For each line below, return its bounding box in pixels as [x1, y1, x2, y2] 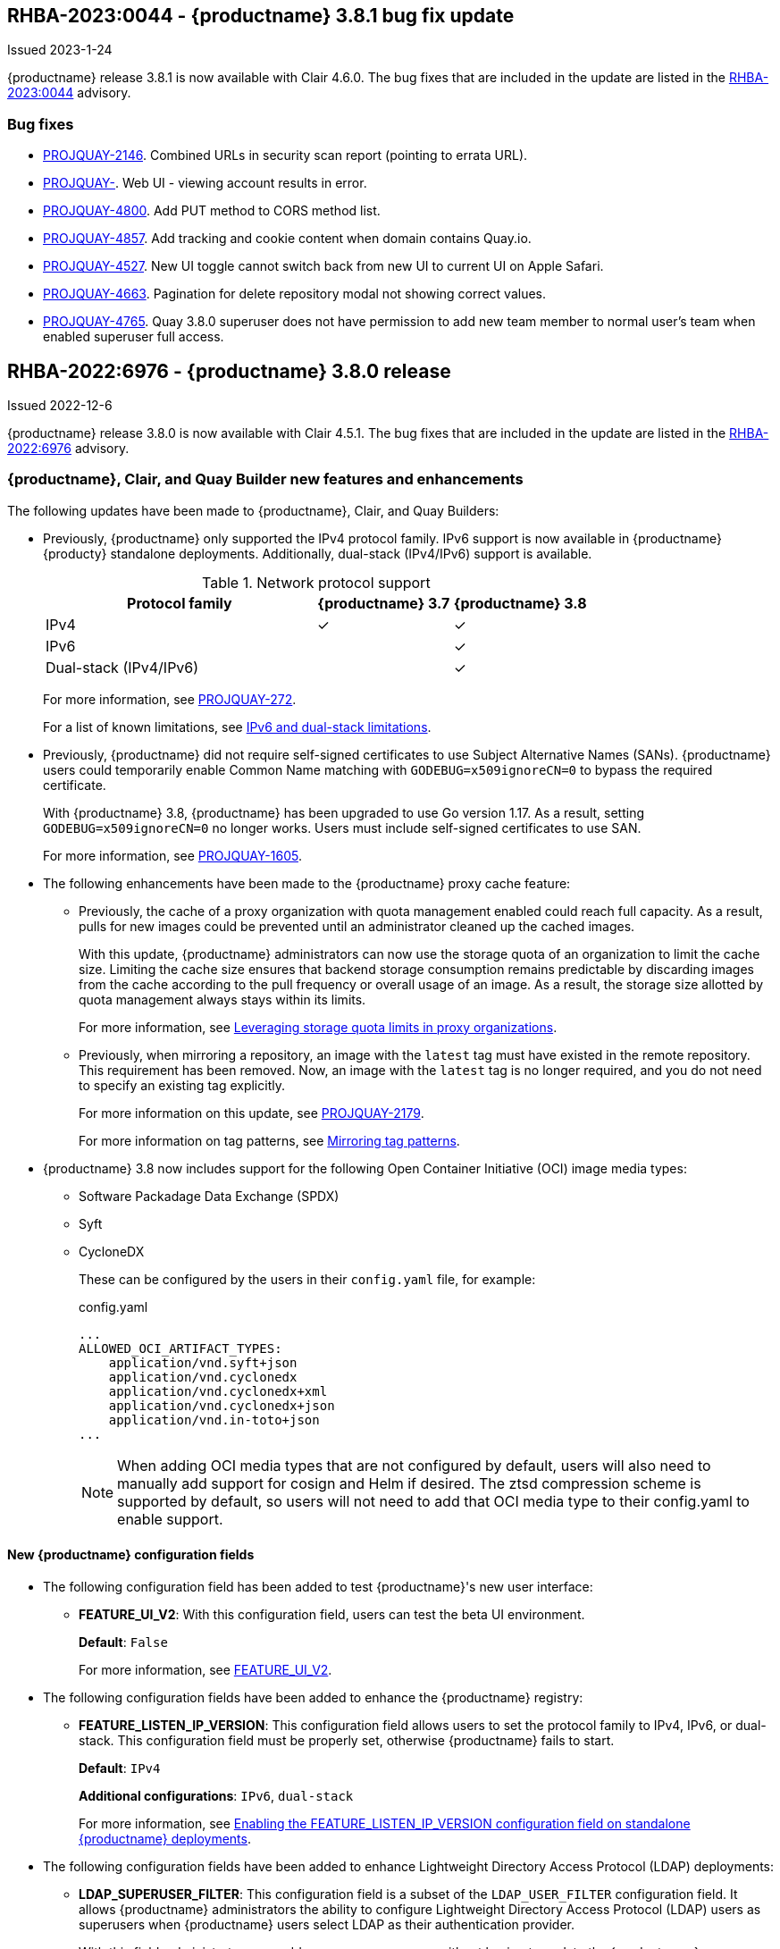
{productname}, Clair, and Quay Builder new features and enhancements [7, 470, 524, 489]
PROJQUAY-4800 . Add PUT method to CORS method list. [43, 203, 381, 219]
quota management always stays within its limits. [79, 991, 366, 1007]
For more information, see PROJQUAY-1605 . [43, 847, 302, 863]
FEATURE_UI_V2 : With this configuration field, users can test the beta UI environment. [79, 1606, 585, 1622]
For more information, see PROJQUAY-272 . [43, 691, 297, 707]
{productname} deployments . [79, 1830, 251, 1846]
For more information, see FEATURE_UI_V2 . [79, 1661, 332, 1677]
